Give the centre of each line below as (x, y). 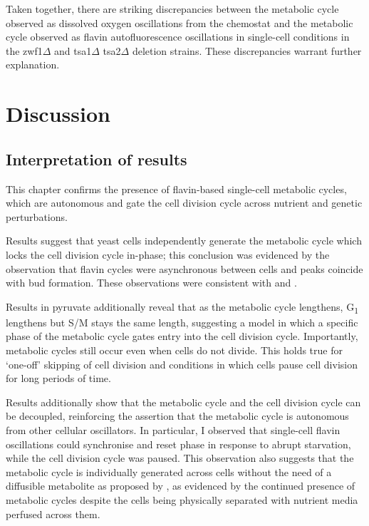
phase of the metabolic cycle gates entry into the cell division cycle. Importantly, (182, 336)
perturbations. (37, 216)
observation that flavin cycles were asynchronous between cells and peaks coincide (184, 268)
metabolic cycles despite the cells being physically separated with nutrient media (182, 499)
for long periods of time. (58, 378)
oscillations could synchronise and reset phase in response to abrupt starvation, (178, 444)
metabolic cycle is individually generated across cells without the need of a (169, 471)
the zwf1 (24, 50)
